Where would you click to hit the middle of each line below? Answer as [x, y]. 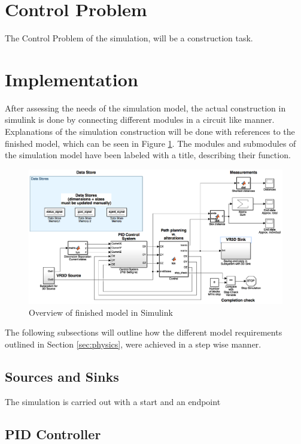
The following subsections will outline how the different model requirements [144, 332]
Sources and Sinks [62, 376]
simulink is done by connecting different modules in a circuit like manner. [140, 120]
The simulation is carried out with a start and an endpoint [113, 401]
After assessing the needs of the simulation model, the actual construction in [145, 108]
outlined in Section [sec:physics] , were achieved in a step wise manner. [133, 344]
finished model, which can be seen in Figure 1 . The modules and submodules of [150, 143]
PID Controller [53, 434]
